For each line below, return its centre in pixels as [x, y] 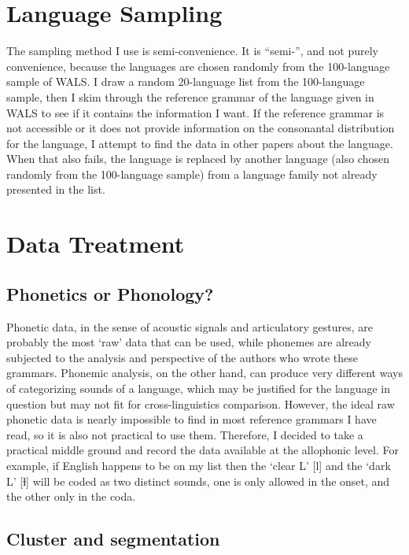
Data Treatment [96, 244]
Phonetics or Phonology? [110, 293]
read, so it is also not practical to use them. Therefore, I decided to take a [185, 434]
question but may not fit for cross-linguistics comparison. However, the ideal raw [201, 403]
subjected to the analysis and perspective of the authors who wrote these [182, 357]
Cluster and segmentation [113, 539]
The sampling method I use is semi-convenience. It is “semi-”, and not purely [192, 51]
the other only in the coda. [71, 496]
